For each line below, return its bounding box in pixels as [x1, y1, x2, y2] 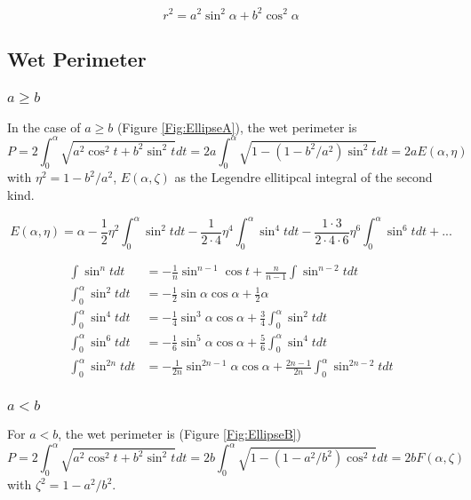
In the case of [7, 117, 81, 136]
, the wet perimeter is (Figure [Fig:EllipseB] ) [58, 425, 301, 443]
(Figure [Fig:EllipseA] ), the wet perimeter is [116, 117, 357, 136]
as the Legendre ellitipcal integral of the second [174, 168, 433, 187]
